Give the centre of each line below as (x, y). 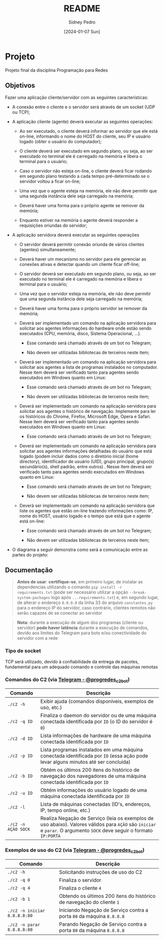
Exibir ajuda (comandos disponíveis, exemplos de (97, 701)
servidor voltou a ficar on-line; (50, 181)
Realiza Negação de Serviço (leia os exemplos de (97, 819)
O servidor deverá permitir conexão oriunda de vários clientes (82, 244)
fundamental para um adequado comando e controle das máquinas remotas (82, 667)
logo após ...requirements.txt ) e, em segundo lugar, (105, 598)
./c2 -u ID (20, 793)
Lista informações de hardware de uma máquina (96, 736)
